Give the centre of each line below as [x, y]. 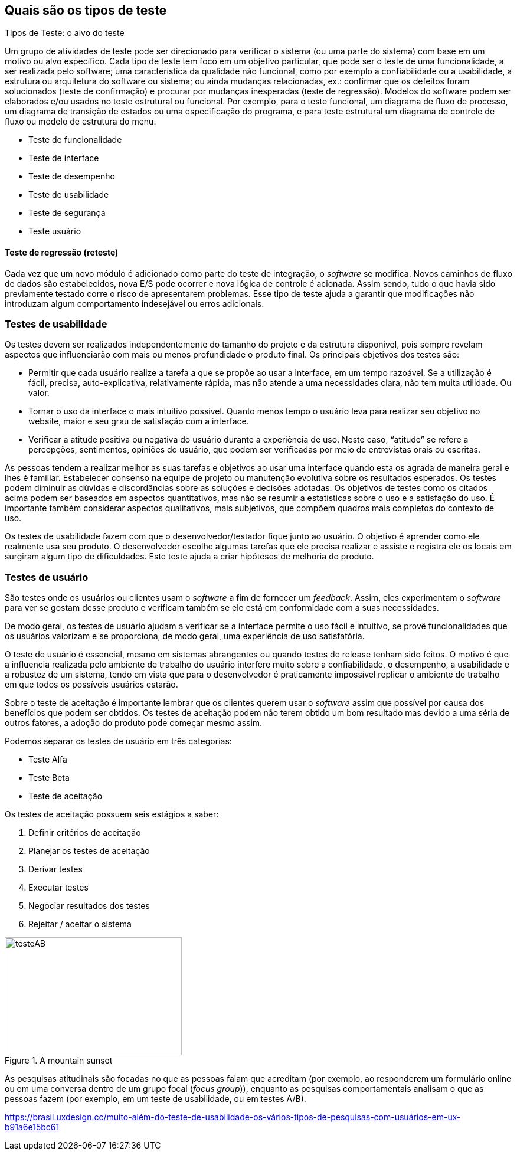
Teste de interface [64, 158]
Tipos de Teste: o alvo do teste [65, 33]
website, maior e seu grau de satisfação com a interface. [139, 421]
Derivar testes [55, 869]
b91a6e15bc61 [32, 1127]
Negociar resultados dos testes [89, 906]
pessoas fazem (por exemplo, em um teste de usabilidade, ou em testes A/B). [156, 1099]
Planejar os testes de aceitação [89, 851]
